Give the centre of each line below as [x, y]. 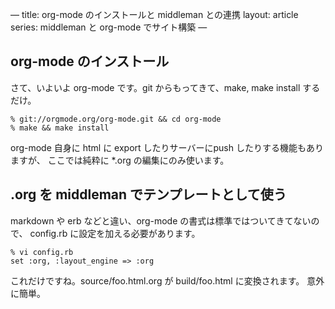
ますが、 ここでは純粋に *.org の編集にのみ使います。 [120, 160]
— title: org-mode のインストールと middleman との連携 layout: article [154, 14]
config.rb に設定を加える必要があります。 [115, 233]
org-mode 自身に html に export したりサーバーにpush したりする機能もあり [167, 147]
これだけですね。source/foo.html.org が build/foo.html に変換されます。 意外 [167, 280]
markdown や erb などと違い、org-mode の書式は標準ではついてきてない [161, 220]
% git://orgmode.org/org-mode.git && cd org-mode [116, 119]
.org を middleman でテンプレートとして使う [148, 194]
